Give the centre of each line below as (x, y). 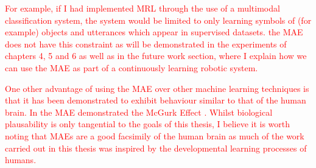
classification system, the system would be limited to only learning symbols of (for (158, 20)
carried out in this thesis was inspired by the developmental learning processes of (156, 148)
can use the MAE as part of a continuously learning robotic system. (132, 67)
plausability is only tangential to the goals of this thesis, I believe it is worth (148, 124)
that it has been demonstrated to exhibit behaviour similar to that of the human (156, 100)
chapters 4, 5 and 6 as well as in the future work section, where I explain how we (156, 56)
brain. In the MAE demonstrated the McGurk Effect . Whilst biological (139, 112)
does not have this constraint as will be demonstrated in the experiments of (146, 44)
